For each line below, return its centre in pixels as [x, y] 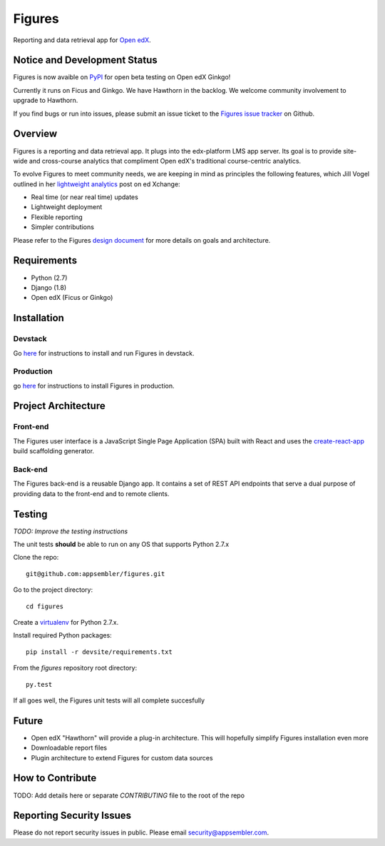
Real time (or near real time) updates [84, 197]
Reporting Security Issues [72, 816]
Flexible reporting [57, 217]
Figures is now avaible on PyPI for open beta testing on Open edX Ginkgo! [122, 77]
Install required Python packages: [62, 635]
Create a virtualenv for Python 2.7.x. [66, 622]
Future [28, 721]
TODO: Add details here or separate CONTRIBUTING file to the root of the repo [129, 795]
